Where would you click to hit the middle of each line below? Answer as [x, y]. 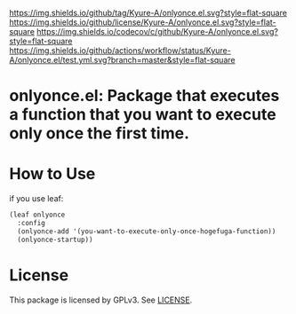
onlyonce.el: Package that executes [144, 96]
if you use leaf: [36, 199]
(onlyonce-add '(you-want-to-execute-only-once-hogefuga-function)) [147, 231]
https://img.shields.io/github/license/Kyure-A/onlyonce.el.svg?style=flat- [143, 22]
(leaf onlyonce [37, 215]
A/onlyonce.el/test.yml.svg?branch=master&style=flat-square [122, 60]
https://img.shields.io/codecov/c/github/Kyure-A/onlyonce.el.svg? [157, 31]
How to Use [52, 174]
